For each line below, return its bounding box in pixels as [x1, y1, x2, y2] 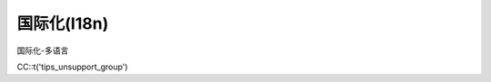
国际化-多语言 [16, 45, 69, 56]
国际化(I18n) [16, 14, 109, 33]
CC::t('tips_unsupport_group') [16, 61, 128, 72]
